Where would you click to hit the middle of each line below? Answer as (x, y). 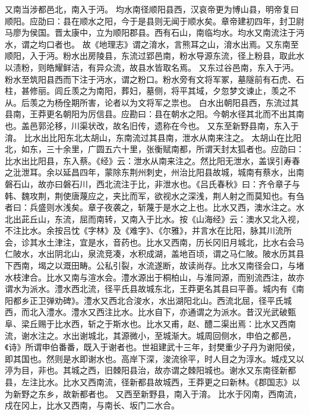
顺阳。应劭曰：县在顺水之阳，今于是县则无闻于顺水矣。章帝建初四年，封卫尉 (154, 21)
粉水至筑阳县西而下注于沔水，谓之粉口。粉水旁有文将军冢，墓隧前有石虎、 (150, 79)
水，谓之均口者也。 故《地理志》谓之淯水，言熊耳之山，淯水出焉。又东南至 (152, 44)
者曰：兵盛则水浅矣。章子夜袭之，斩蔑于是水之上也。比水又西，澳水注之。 (150, 207)
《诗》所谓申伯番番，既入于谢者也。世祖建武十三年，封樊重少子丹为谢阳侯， (152, 347)
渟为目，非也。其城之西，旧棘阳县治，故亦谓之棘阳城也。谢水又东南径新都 (150, 370)
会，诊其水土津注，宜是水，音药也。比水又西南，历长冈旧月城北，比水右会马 (154, 242)
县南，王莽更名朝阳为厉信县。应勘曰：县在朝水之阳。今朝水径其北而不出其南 (154, 114)
